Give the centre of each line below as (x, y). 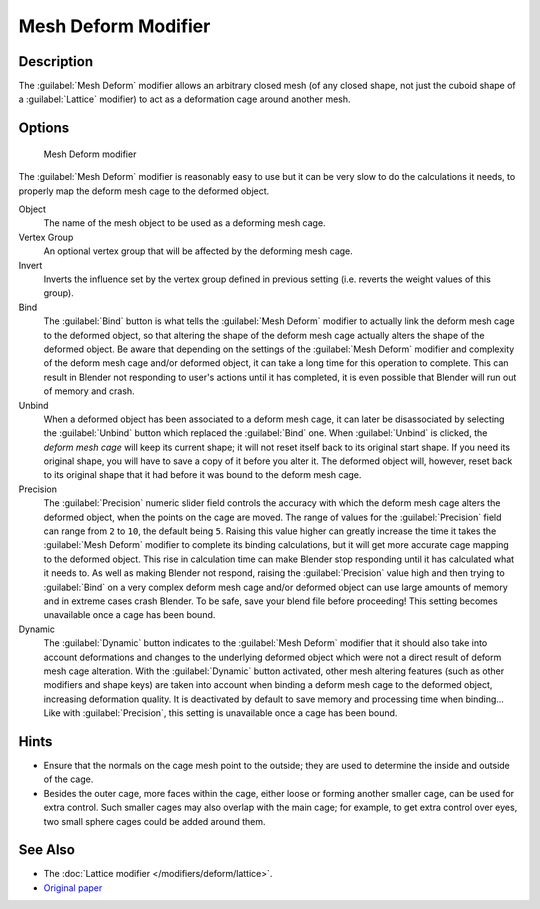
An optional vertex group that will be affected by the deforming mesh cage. (198, 251)
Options (44, 128)
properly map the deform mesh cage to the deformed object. (144, 191)
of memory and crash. (89, 391)
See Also (46, 850)
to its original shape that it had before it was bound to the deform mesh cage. (202, 475)
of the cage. (68, 779)
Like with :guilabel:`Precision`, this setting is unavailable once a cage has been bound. (220, 713)
